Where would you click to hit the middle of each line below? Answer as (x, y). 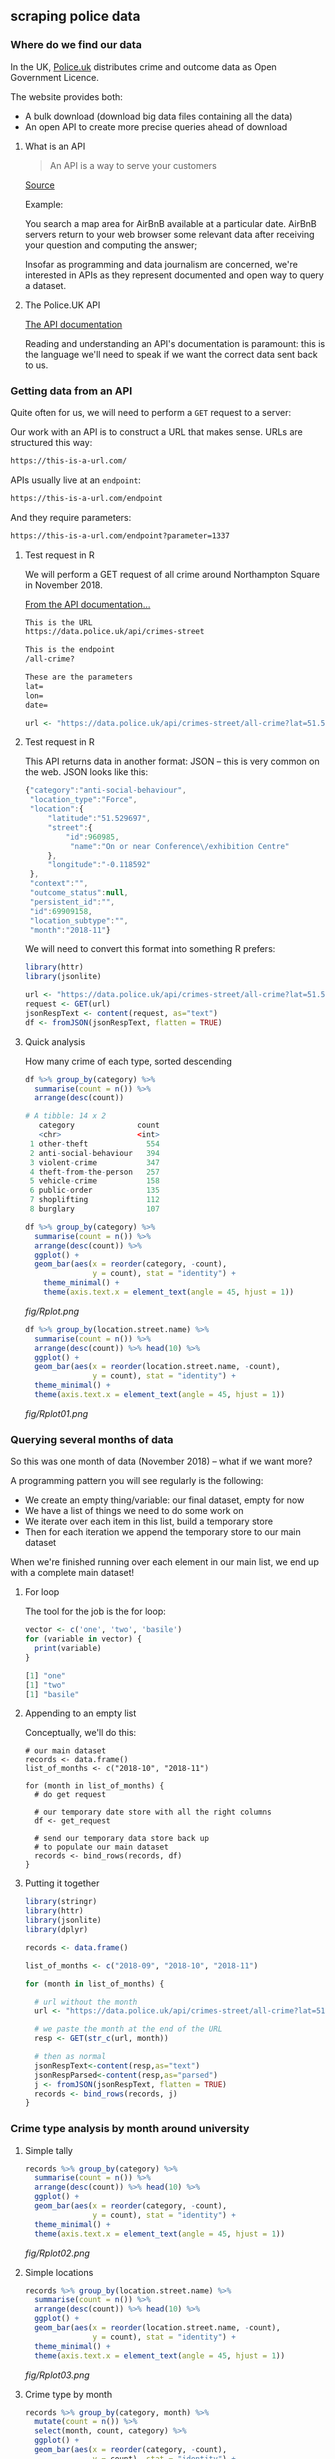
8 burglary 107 (94, 1209)
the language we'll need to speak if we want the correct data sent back (171, 354)
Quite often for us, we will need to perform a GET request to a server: (151, 412)
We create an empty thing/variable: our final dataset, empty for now (164, 1500)
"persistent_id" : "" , (72, 902)
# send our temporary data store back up (122, 1839)
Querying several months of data (92, 1439)
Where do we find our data (76, 45)
